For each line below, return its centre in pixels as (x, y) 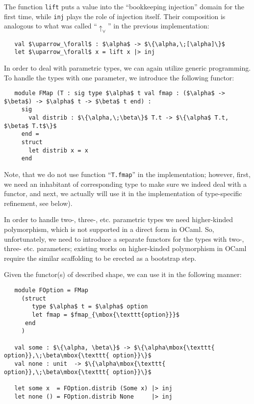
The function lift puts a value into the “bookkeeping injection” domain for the (124, 6)
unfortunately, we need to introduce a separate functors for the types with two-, (124, 239)
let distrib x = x (58, 150)
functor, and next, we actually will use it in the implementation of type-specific (123, 193)
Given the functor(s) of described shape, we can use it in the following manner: (123, 274)
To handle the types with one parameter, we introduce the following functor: (119, 77)
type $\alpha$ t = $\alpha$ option (90, 307)
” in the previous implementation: (158, 26)
